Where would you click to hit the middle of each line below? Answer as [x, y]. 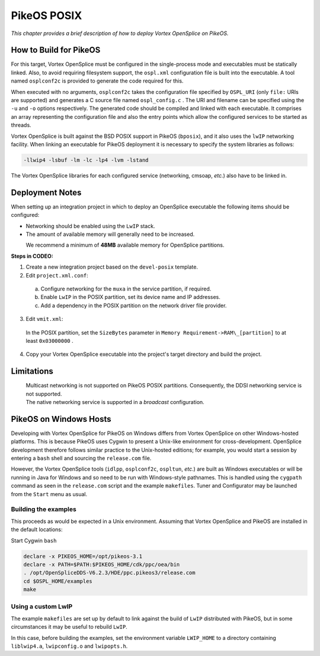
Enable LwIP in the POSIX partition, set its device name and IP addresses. [130, 297]
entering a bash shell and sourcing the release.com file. [81, 458]
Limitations [32, 371]
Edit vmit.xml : [44, 319]
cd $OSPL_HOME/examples [58, 581]
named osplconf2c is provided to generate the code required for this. [97, 81]
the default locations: [37, 529]
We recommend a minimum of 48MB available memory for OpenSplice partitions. [125, 245]
